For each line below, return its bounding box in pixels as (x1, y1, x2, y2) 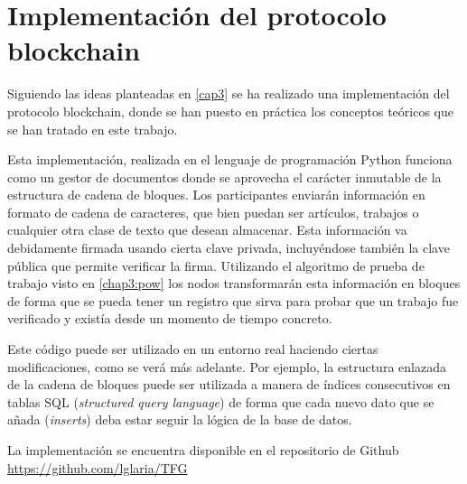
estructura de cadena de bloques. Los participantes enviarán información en (7, 185, 425, 204)
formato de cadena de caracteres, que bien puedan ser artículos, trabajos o (7, 202, 419, 221)
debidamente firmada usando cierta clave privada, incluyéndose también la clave (7, 238, 450, 257)
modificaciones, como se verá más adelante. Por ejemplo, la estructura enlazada (7, 357, 446, 376)
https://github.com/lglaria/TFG (7, 458, 188, 477)
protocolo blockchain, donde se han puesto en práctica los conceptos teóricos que (7, 101, 453, 120)
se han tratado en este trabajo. (7, 119, 178, 138)
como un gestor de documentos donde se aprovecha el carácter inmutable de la (7, 167, 442, 186)
